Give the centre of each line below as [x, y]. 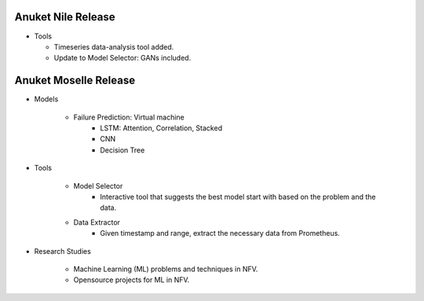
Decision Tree [122, 150]
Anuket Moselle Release [75, 81]
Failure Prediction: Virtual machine [129, 117]
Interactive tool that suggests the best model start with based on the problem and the [238, 196]
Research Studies [63, 251]
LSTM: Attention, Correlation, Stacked [161, 128]
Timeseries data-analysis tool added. [114, 46]
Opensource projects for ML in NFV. [132, 280]
